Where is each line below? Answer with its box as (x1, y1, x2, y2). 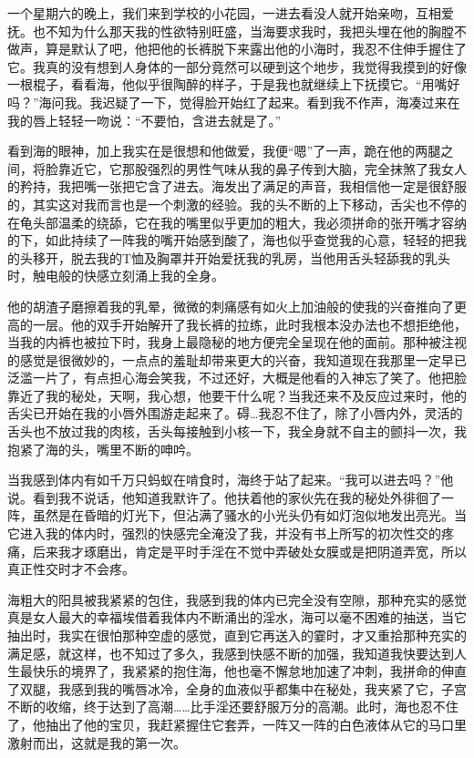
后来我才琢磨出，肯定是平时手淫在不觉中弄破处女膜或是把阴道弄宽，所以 (32, 541, 467, 560)
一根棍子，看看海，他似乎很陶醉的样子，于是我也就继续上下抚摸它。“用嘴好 (7, 75, 460, 94)
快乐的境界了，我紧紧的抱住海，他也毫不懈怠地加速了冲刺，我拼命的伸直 (32, 661, 467, 681)
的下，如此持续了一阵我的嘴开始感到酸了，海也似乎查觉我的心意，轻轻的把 (7, 230, 454, 250)
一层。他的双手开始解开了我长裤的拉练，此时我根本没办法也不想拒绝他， (32, 314, 467, 333)
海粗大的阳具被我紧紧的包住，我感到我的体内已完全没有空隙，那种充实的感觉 (7, 589, 467, 609)
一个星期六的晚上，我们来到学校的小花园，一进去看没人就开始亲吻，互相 (7, 4, 441, 22)
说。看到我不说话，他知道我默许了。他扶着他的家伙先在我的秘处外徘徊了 (7, 487, 441, 507)
